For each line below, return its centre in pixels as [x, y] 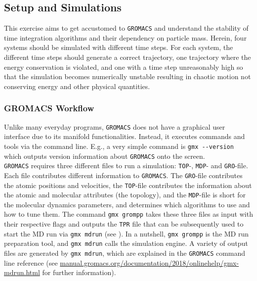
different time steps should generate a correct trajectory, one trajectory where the [128, 57]
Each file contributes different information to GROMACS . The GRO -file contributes [123, 175]
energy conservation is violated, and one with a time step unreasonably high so [124, 67]
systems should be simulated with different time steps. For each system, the [119, 47]
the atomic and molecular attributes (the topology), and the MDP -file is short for [125, 195]
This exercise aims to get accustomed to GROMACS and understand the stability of [126, 28]
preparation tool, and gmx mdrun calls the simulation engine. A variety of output [126, 243]
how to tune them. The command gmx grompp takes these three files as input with [128, 214]
